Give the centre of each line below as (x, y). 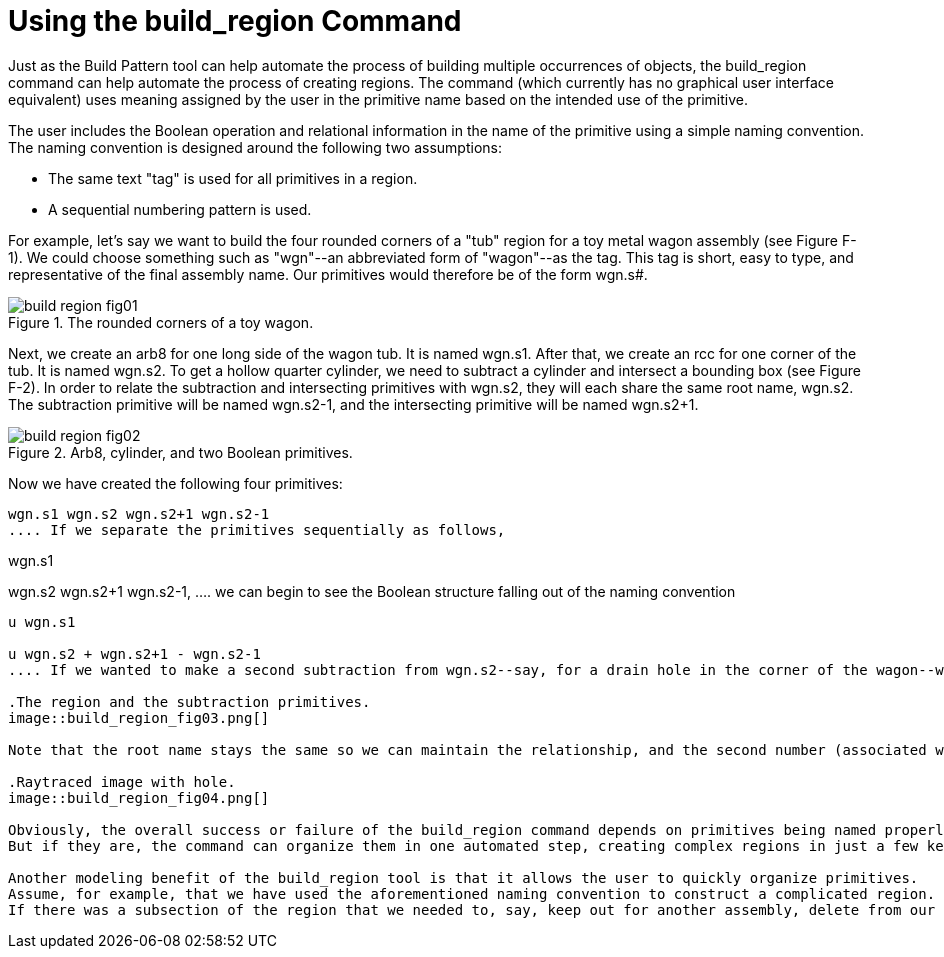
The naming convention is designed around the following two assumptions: (255, 147)
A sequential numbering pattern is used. (180, 209)
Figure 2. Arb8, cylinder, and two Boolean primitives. (180, 452)
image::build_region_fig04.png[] (139, 797)
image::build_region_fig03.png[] (139, 717)
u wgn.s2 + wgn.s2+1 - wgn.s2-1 (134, 653)
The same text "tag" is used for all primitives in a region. (233, 178)
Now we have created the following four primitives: (175, 483)
